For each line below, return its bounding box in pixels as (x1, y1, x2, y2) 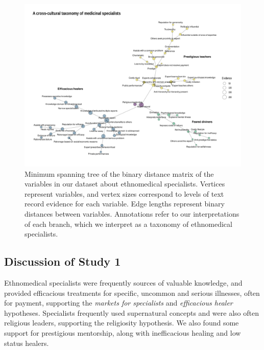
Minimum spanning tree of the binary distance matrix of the (25, 168, 214, 179)
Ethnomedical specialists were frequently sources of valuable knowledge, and (4, 277, 243, 288)
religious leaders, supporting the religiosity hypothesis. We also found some (4, 317, 239, 328)
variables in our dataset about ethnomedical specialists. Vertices (25, 178, 225, 189)
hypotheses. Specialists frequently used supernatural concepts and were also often (4, 307, 259, 318)
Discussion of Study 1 (4, 253, 121, 269)
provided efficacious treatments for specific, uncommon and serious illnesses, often (4, 287, 260, 298)
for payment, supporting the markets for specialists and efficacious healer (4, 297, 233, 308)
